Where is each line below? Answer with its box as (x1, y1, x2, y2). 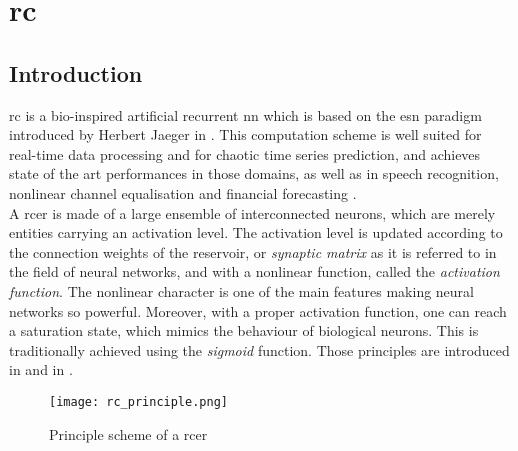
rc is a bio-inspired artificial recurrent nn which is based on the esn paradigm (9, 104, 482, 125)
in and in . (9, 359, 73, 380)
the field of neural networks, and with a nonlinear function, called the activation (9, 261, 500, 282)
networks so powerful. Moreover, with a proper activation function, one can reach (9, 300, 507, 321)
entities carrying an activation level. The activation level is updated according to (9, 222, 503, 243)
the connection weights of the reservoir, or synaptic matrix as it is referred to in (9, 241, 497, 262)
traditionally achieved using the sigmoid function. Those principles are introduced (9, 339, 510, 360)
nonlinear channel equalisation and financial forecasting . (9, 182, 357, 203)
